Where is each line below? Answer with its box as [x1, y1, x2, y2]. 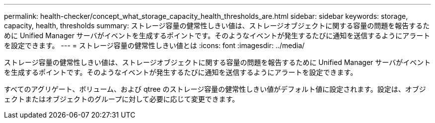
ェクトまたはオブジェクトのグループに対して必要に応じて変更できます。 [4, 95, 239, 103]
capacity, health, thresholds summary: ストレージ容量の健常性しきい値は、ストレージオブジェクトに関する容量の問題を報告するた [4, 21, 430, 30]
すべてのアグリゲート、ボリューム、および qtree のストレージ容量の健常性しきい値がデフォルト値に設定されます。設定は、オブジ [4, 85, 426, 93]
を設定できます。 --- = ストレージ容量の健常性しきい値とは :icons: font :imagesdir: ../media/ [4, 41, 305, 50]
